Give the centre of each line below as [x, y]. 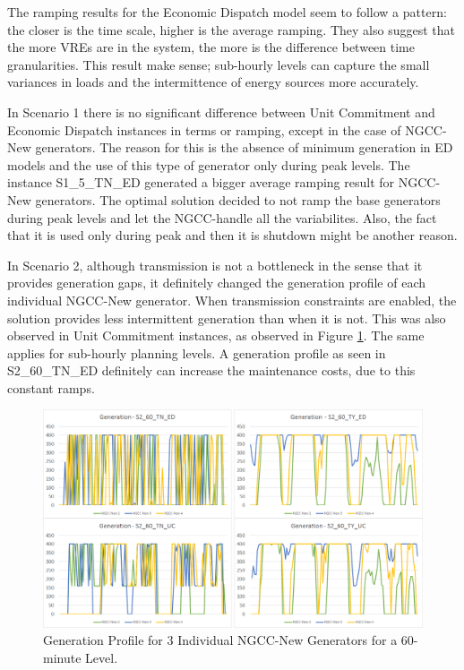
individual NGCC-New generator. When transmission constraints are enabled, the [232, 300]
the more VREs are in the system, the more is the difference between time [211, 47]
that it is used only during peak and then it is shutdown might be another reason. [232, 235]
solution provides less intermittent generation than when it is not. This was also [227, 318]
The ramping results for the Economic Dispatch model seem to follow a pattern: [227, 12]
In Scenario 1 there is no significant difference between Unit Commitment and [221, 112]
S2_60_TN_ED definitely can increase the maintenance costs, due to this [211, 370]
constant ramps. [51, 387]
